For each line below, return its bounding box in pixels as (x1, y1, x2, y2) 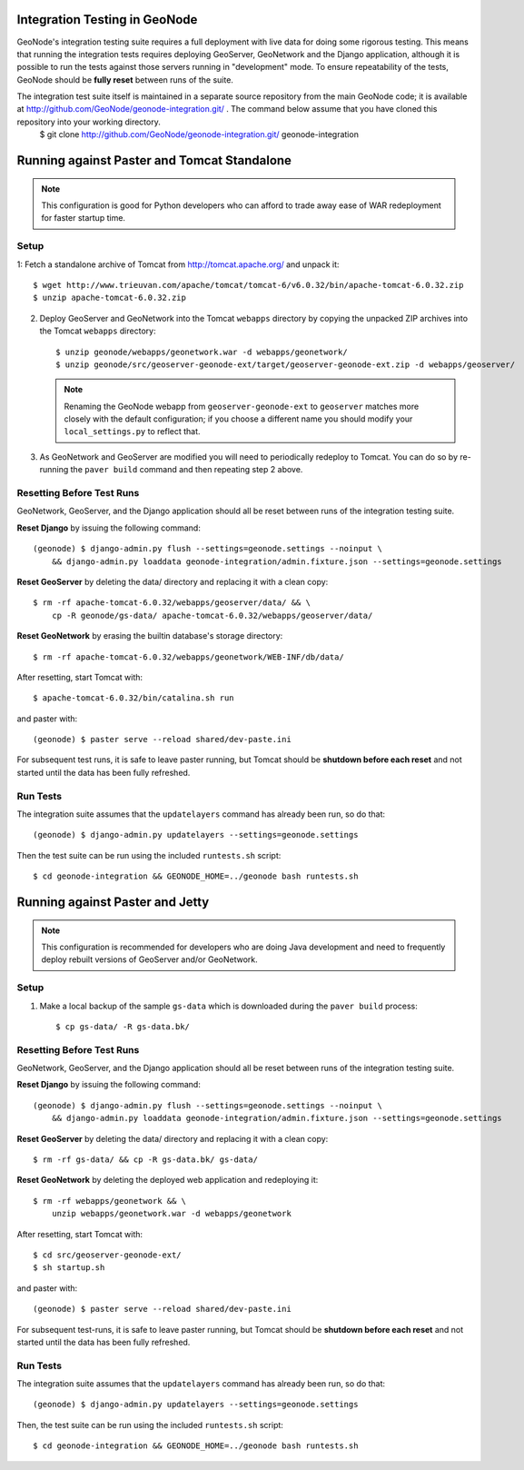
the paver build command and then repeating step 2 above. (70, 464, 303, 475)
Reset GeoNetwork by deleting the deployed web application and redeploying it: (16, 1175, 319, 1186)
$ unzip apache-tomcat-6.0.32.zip (33, 293, 186, 303)
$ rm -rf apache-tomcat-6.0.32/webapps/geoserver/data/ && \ (33, 598, 311, 608)
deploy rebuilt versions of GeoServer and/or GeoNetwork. (41, 954, 258, 965)
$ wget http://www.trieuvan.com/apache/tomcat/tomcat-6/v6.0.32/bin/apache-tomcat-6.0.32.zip (33, 280, 464, 290)
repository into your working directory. (16, 116, 161, 127)
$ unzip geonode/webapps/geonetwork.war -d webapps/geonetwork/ (55, 346, 349, 357)
